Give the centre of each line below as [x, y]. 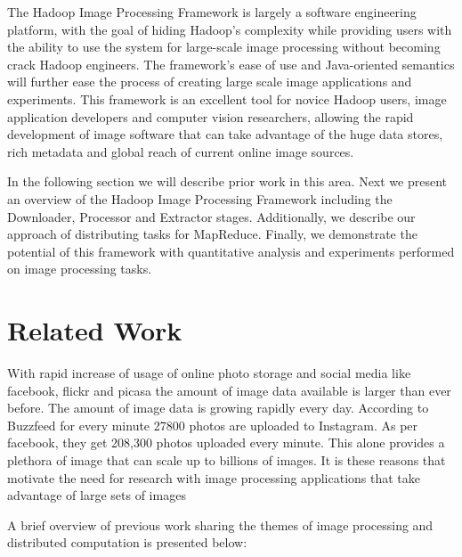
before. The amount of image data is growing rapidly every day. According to [218, 408]
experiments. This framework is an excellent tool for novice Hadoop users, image [227, 98]
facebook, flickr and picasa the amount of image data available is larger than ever [229, 390]
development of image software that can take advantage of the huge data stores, [225, 134]
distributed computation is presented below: [127, 542]
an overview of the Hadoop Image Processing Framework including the [200, 198]
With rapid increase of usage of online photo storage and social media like [209, 373]
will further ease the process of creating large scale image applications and [210, 82]
